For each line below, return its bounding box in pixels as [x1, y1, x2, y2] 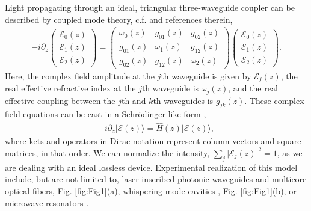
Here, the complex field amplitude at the [5, 69, 155, 82]
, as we [277, 146, 303, 159]
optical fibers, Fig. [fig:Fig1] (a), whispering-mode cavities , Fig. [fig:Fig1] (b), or [5, 184, 297, 197]
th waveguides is [153, 94, 214, 106]
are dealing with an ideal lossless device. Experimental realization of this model [5, 161, 298, 173]
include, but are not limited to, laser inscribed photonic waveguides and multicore [5, 173, 307, 185]
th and [121, 94, 146, 106]
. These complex [244, 94, 304, 106]
